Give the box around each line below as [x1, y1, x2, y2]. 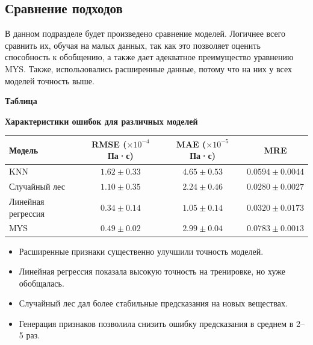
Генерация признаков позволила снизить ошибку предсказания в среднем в [19, 317, 294, 329]
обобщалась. [19, 276, 64, 289]
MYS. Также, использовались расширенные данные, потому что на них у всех [5, 62, 292, 75]
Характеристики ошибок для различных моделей [5, 114, 198, 127]
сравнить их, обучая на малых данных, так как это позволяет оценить [5, 39, 261, 51]
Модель [9, 143, 39, 156]
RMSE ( [91, 137, 127, 150]
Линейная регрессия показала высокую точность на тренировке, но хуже [19, 265, 285, 278]
